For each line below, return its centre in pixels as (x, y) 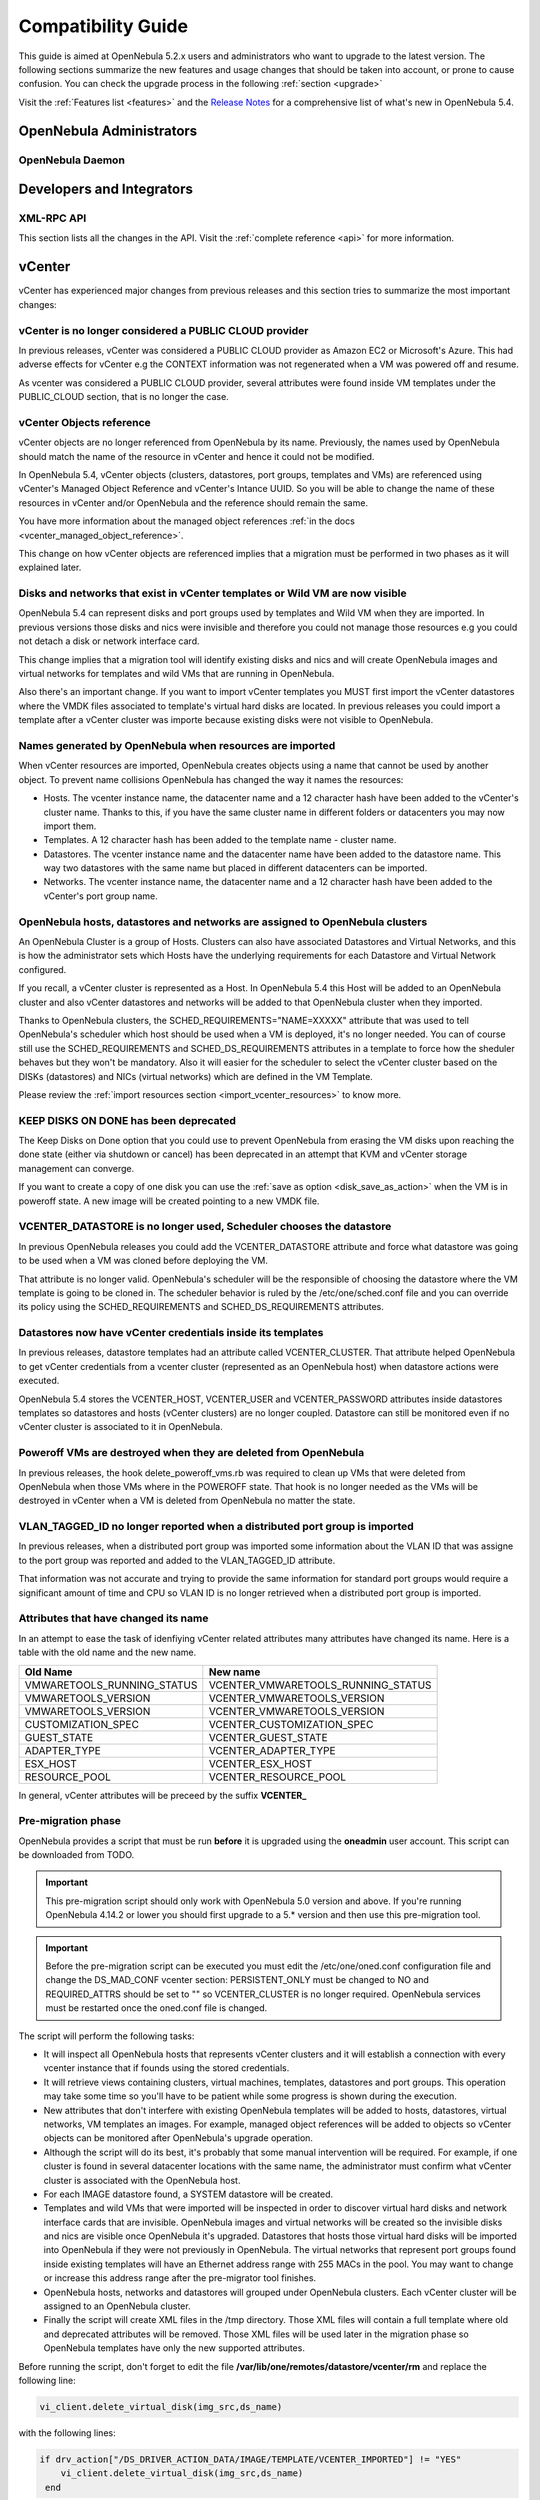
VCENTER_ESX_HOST (260, 1763)
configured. (42, 969)
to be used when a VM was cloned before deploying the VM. (143, 1261)
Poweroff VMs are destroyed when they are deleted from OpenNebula (191, 1453)
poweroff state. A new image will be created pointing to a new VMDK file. (169, 1201)
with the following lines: (67, 2432)
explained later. (50, 567)
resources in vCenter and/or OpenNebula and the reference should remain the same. (193, 502)
